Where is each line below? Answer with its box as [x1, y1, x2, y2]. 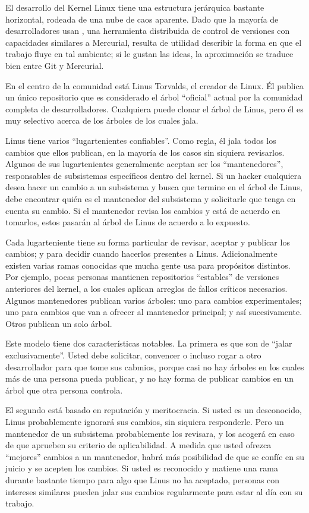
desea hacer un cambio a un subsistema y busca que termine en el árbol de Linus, [5, 181, 302, 193]
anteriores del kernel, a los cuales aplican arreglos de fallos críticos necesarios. [5, 282, 288, 295]
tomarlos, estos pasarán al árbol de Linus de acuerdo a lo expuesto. [5, 216, 250, 228]
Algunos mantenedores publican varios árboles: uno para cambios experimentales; [5, 294, 302, 306]
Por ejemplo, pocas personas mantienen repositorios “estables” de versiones [5, 270, 279, 283]
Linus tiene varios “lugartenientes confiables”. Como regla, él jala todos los [5, 134, 276, 146]
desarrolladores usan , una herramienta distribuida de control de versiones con [5, 24, 290, 37]
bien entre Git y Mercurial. [5, 59, 104, 71]
